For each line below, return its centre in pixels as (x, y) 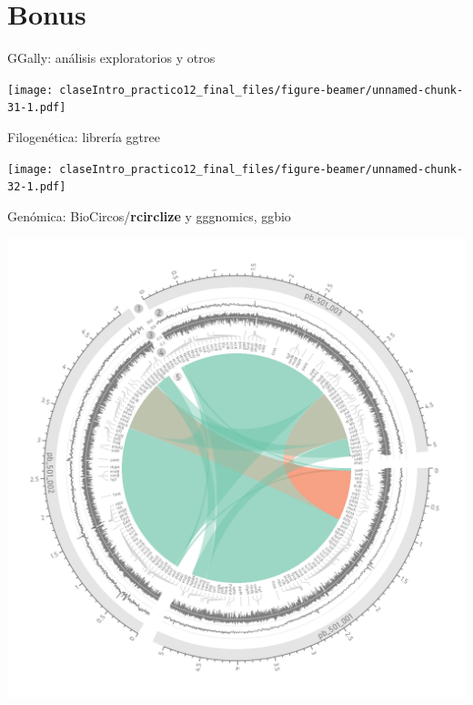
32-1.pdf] (37, 187)
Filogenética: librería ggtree (84, 137)
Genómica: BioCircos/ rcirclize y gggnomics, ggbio (149, 215)
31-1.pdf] (37, 108)
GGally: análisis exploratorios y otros (111, 58)
